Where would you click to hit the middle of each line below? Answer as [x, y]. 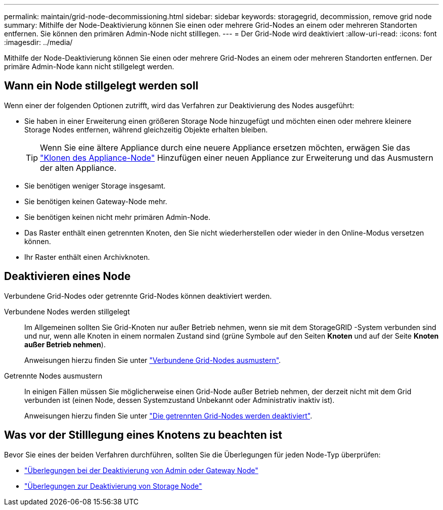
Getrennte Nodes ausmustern [53, 376]
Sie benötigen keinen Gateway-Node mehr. [96, 201]
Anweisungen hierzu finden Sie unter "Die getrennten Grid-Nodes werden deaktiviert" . [168, 415]
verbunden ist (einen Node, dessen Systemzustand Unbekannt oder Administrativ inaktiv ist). [180, 400]
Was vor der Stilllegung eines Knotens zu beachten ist [143, 435]
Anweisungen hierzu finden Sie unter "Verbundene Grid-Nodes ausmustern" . [153, 360]
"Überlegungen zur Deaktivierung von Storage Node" [113, 486]
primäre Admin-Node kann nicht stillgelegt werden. [89, 66]
